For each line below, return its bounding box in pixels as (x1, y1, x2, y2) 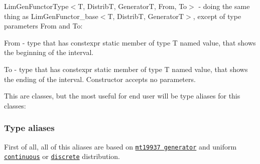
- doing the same (198, 1, 250, 11)
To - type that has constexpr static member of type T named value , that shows (4, 63, 248, 74)
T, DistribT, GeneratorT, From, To (78, 1, 187, 11)
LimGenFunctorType (4, 1, 69, 11)
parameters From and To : (4, 20, 83, 31)
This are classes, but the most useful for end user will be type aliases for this (4, 90, 240, 101)
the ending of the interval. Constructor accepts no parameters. (4, 73, 196, 84)
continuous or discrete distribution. (4, 151, 120, 161)
